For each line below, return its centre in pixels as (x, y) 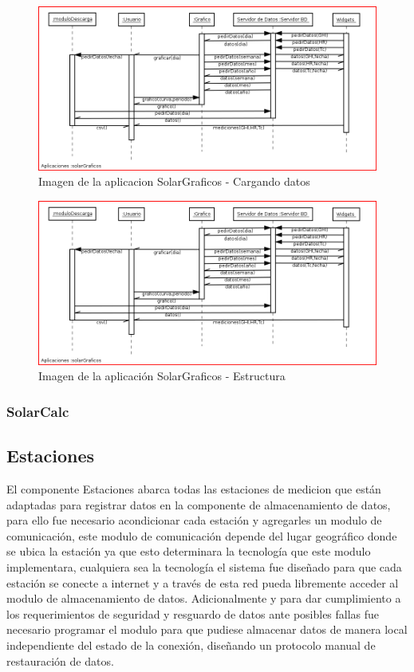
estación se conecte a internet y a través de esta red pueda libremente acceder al (203, 582)
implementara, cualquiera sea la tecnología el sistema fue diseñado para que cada (204, 566)
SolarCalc (38, 411)
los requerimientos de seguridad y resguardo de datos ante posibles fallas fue (193, 613)
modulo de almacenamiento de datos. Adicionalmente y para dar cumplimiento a (204, 598)
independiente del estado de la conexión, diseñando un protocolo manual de (191, 644)
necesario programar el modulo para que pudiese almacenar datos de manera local (207, 629)
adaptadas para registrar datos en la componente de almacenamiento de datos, (199, 504)
